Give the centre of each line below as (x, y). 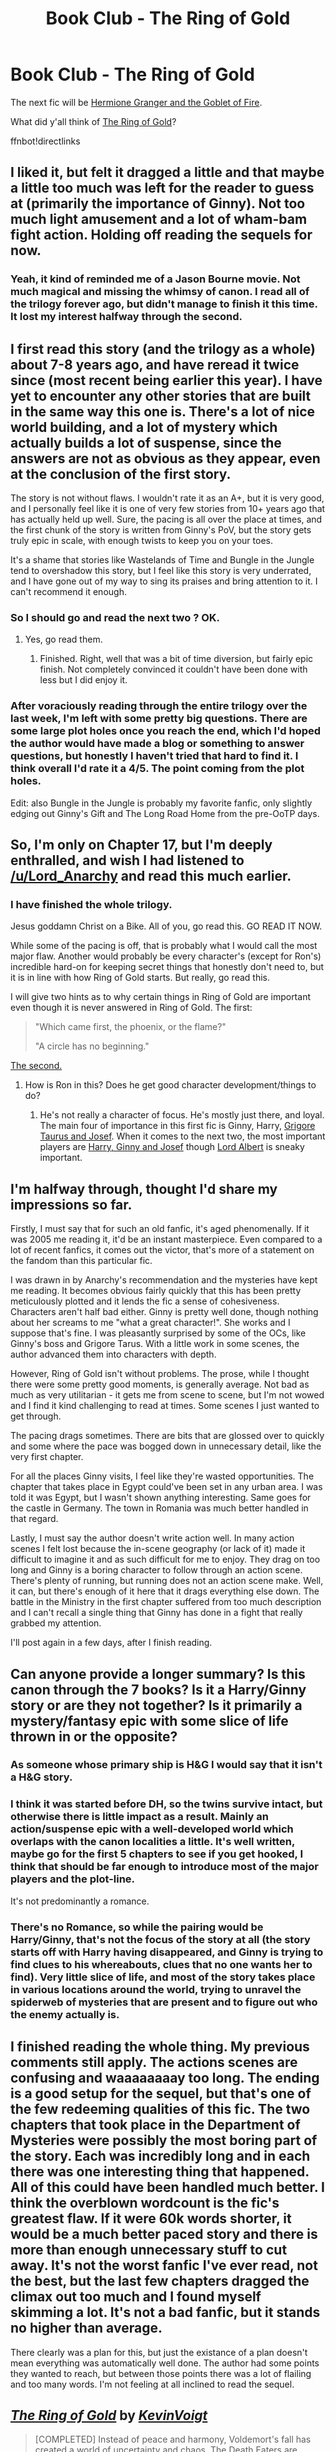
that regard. (34, 1519)
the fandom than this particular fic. (81, 1261)
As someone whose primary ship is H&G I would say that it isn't (166, 1765)
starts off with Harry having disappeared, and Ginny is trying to (167, 1952)
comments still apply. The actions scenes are (154, 2062)
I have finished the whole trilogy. (91, 904)
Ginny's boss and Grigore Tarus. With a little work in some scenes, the (155, 1344)
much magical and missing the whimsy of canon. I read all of (160, 292)
